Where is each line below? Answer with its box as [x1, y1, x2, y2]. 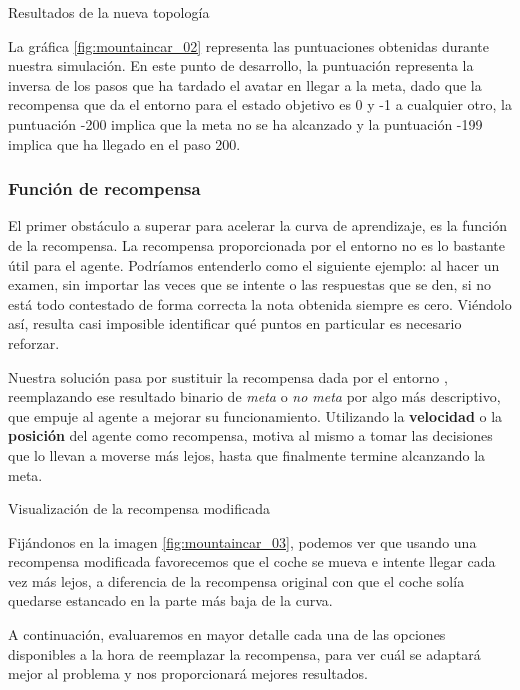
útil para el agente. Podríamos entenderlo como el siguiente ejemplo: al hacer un [8, 254, 500, 275]
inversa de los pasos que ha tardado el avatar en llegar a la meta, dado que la [8, 74, 482, 95]
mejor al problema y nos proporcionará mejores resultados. [8, 663, 368, 684]
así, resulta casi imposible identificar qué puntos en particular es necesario [8, 313, 462, 334]
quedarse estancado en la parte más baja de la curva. [8, 590, 333, 611]
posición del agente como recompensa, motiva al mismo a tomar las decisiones [8, 425, 493, 446]
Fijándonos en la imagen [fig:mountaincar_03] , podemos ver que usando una [8, 531, 477, 552]
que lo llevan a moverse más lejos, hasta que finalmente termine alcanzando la [8, 444, 486, 465]
